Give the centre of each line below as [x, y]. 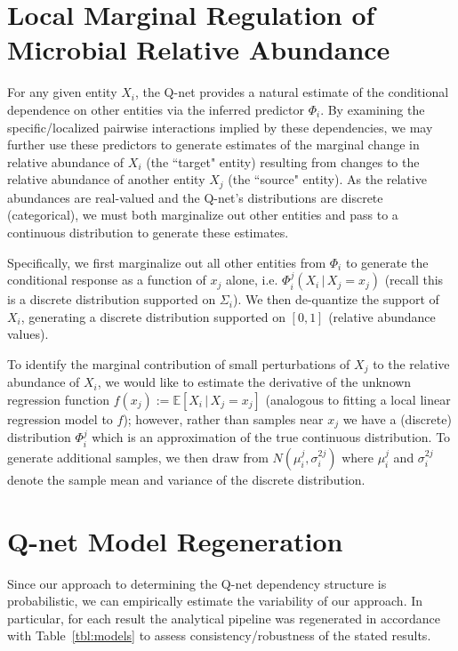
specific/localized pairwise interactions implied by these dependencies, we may [220, 127]
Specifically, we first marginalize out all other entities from [167, 262]
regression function [58, 399]
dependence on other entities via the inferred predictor [156, 109]
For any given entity [62, 92]
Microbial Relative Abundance [199, 49]
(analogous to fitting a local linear [358, 399]
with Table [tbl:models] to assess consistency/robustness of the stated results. [219, 635]
